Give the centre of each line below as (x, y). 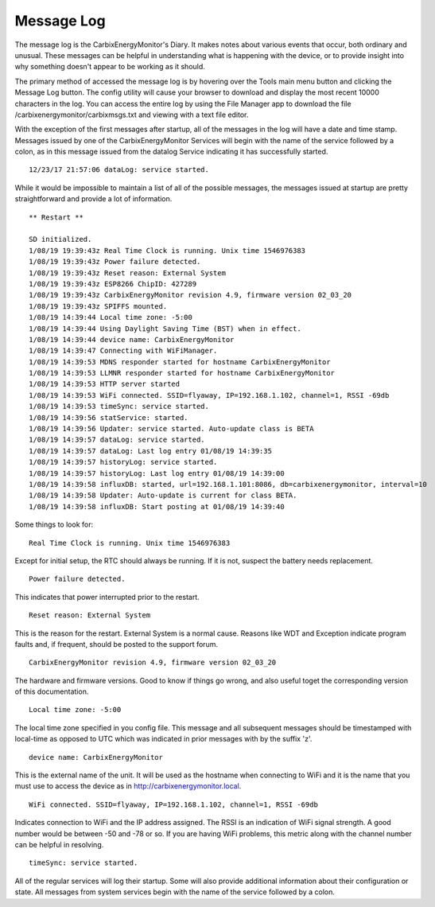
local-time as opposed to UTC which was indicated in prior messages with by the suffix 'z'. (163, 739)
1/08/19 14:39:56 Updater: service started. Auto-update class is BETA (171, 429)
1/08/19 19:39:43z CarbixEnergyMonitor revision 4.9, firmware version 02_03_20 (190, 295)
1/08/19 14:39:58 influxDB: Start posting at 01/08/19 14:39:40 (157, 506)
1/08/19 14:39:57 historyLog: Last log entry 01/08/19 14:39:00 (157, 473)
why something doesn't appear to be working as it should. (110, 67)
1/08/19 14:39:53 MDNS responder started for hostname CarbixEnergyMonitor (180, 362)
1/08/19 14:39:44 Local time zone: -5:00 (111, 317)
